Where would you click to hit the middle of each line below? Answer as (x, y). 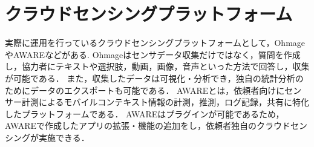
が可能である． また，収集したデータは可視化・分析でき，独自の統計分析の (154, 78)
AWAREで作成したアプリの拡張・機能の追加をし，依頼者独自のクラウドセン (156, 126)
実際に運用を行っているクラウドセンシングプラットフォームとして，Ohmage (155, 43)
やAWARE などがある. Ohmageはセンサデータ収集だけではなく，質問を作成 (153, 54)
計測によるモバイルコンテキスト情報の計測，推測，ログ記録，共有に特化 (165, 102)
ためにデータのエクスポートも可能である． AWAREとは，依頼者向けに (145, 90)
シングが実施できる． (47, 137)
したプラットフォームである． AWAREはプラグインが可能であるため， (145, 113)
